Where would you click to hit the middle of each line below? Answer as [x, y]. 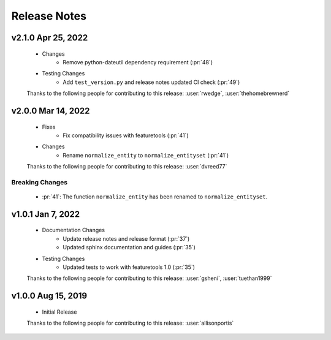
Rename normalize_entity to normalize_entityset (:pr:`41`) [146, 155]
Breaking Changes [40, 182]
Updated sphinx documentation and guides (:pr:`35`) [129, 247]
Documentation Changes [74, 230]
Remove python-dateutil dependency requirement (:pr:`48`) [138, 62]
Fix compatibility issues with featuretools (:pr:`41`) [126, 135]
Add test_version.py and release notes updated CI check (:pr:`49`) [151, 82]
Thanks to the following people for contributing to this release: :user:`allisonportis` [130, 323]
